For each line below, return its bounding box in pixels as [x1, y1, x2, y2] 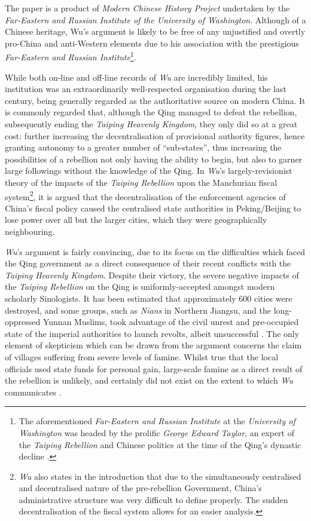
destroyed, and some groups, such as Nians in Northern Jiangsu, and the [5, 304, 272, 316]
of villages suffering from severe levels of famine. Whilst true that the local [5, 350, 279, 363]
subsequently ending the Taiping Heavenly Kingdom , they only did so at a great [5, 118, 298, 130]
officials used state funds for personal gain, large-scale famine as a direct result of [5, 362, 303, 375]
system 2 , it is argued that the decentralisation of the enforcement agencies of [5, 188, 286, 203]
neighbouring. [5, 225, 55, 237]
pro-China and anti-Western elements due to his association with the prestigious [5, 36, 299, 49]
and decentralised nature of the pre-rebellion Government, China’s [19, 482, 262, 494]
